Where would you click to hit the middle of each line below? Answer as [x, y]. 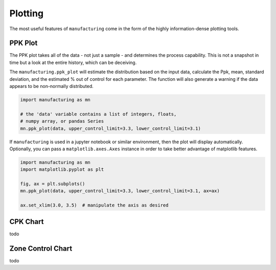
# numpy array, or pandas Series [62, 121]
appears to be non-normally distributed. [52, 86]
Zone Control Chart [41, 248]
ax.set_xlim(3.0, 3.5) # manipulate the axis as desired [94, 205]
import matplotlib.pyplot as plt [62, 170]
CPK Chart [27, 222]
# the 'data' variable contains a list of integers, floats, [98, 114]
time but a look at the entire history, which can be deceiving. [73, 62]
